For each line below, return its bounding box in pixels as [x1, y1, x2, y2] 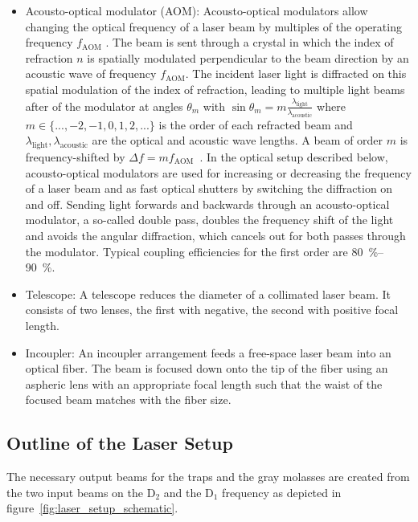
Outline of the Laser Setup [6, 430, 233, 455]
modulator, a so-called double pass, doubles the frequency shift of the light [25, 211, 394, 228]
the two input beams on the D [6, 483, 156, 500]
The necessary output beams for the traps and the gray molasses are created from [6, 468, 410, 485]
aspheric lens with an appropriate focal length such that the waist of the [25, 375, 383, 392]
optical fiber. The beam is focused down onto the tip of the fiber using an [25, 360, 388, 377]
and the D [163, 483, 214, 500]
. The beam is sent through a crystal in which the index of [105, 34, 394, 51]
